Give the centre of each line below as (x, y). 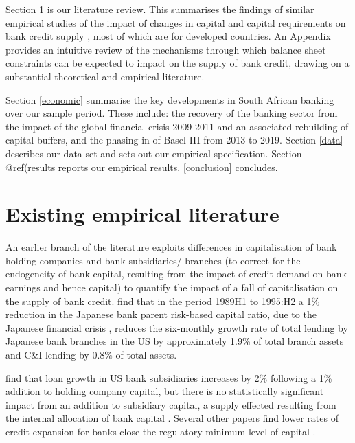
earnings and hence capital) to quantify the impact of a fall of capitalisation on (172, 287)
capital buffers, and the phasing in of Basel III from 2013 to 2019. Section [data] (174, 140)
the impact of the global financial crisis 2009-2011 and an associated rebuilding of (177, 126)
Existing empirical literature (142, 214)
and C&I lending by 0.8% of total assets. (91, 354)
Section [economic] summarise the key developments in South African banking (170, 99)
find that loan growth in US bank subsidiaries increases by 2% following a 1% (169, 377)
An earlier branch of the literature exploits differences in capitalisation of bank (171, 247)
